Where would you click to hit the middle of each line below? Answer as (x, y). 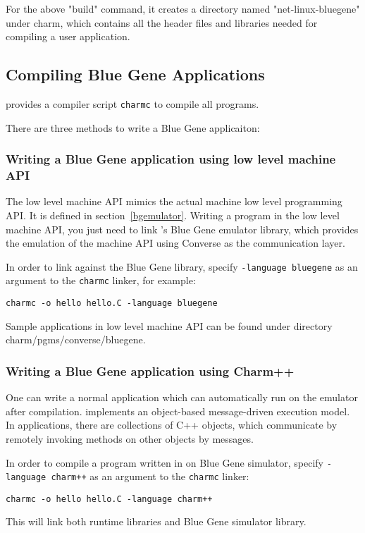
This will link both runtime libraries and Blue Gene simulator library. (156, 521)
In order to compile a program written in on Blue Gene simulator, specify (165, 462)
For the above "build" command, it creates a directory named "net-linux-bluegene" (183, 8)
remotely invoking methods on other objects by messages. (130, 438)
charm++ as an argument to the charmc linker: (150, 476)
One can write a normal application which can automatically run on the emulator (182, 397)
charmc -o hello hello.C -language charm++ (109, 499)
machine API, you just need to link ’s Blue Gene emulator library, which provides (182, 229)
